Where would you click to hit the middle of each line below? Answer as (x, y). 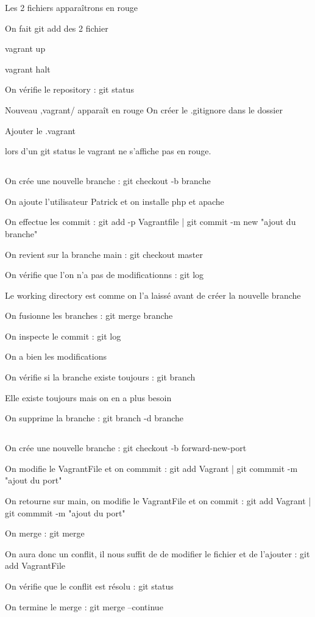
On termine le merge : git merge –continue (84, 606)
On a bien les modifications (56, 356)
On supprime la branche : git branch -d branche (94, 418)
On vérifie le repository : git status (69, 89)
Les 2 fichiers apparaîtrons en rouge (71, 7)
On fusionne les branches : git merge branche (89, 316)
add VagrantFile (35, 565)
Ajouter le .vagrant (40, 130)
